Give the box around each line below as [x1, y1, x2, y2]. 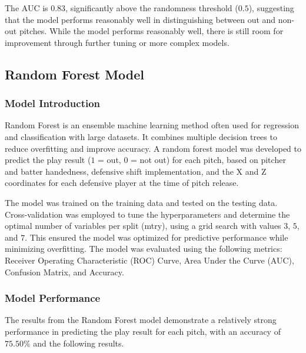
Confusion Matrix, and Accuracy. [5, 265, 124, 278]
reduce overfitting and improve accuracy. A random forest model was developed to [5, 142, 301, 154]
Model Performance [5, 291, 101, 305]
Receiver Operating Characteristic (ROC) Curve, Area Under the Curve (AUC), [5, 254, 294, 266]
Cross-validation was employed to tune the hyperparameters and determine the [5, 208, 290, 220]
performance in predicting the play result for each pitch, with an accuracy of [5, 325, 281, 337]
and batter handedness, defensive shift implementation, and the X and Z [5, 165, 267, 177]
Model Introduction [5, 96, 101, 111]
